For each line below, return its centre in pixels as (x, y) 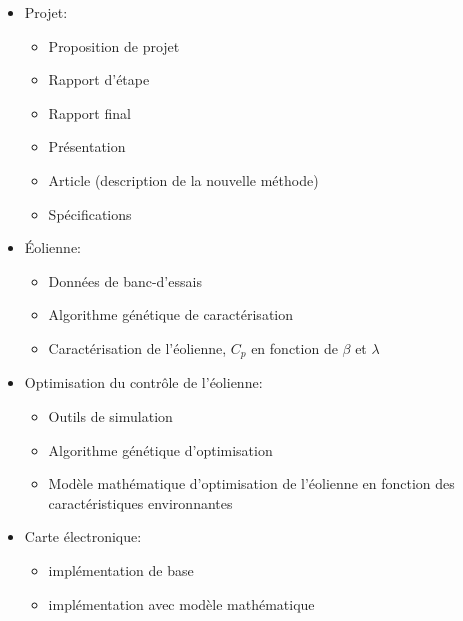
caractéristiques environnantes (140, 502)
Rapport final (89, 112)
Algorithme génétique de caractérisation (171, 314)
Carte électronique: (83, 536)
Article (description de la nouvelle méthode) (183, 179)
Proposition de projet (114, 45)
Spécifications (90, 213)
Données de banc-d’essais (125, 280)
